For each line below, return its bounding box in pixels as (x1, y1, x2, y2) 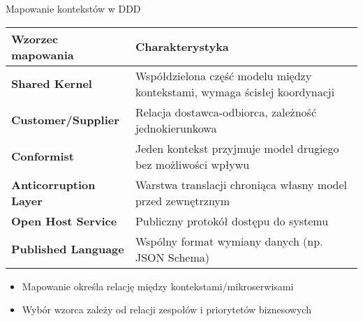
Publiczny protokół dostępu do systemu (135, 212, 329, 229)
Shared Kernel (11, 75, 92, 92)
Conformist (11, 148, 74, 165)
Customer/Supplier (11, 112, 119, 128)
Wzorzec (11, 30, 59, 47)
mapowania (11, 46, 74, 63)
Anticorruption (11, 176, 96, 193)
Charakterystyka (135, 38, 229, 55)
